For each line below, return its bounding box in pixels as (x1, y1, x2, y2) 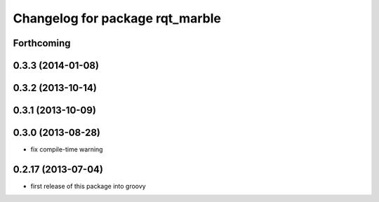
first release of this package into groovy (30, 182, 147, 191)
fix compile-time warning (30, 145, 103, 154)
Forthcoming (13, 37, 71, 49)
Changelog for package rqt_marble (13, 11, 221, 26)
